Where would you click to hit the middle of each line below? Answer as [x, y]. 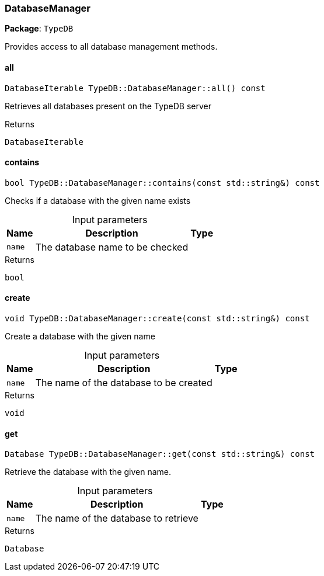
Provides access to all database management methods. [111, 47]
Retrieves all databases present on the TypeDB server [108, 106]
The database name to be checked [112, 247]
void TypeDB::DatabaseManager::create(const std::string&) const [157, 319]
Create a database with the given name [80, 336]
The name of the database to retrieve [117, 518]
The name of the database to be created [124, 383]
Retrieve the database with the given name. [88, 472]
